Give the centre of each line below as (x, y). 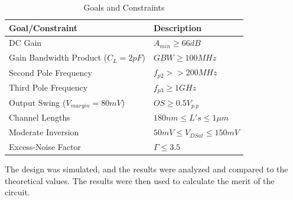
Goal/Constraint (43, 27)
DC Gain (25, 43)
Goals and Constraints (124, 7)
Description (177, 27)
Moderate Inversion (44, 132)
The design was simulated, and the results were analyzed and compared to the (146, 169)
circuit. (17, 192)
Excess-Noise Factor (45, 146)
